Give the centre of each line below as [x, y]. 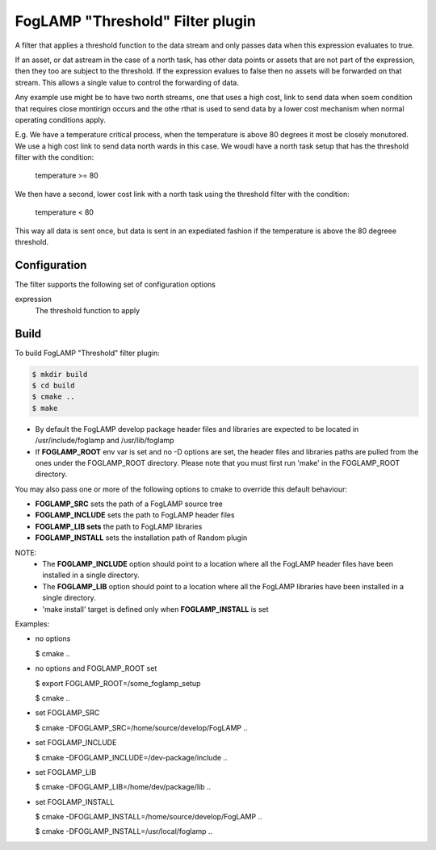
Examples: [32, 624]
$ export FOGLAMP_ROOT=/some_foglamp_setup [118, 683]
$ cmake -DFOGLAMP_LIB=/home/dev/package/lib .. [123, 787]
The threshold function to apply [88, 310]
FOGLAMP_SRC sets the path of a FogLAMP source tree [129, 504]
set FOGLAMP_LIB [66, 772]
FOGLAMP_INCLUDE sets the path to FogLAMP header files [135, 515]
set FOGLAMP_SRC [67, 713]
